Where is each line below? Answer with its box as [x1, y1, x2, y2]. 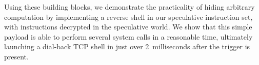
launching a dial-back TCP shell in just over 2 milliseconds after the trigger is [4, 41, 250, 52]
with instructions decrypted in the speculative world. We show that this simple [4, 21, 252, 32]
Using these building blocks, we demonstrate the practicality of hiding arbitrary [4, 2, 255, 12]
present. [4, 51, 29, 61]
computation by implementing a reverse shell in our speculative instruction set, [4, 11, 253, 22]
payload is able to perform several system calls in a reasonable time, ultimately [4, 31, 253, 42]
